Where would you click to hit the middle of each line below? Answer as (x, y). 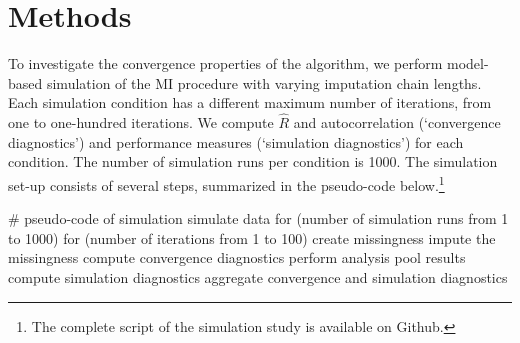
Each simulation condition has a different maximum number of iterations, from (250, 102)
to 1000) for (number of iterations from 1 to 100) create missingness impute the (252, 237)
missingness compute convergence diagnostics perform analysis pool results (237, 257)
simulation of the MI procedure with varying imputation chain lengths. (264, 82)
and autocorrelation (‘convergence (397, 122)
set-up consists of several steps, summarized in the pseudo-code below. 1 (226, 183)
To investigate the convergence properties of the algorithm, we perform (225, 63)
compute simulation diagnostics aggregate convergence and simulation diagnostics (258, 276)
